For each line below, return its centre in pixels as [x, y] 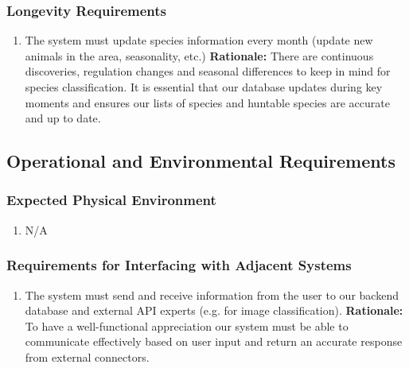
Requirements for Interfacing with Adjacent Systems [179, 265]
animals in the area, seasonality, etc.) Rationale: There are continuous [199, 55]
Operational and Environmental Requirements [201, 161]
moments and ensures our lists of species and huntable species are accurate [207, 102]
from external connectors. [87, 356]
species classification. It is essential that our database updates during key [204, 87]
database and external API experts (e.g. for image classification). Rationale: [214, 310]
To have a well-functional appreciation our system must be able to [187, 325]
